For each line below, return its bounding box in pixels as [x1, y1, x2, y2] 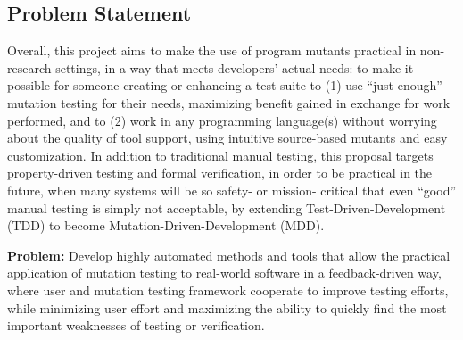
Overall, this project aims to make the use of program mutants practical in [7, 41, 417, 60]
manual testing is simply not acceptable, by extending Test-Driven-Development [7, 198, 446, 217]
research [7, 58, 52, 77]
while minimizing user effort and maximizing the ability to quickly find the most [7, 298, 447, 317]
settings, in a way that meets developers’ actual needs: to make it [55, 58, 414, 77]
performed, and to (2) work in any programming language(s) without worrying [7, 111, 437, 129]
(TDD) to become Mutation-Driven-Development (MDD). [7, 216, 325, 235]
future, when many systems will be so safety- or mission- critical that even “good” [7, 180, 457, 199]
